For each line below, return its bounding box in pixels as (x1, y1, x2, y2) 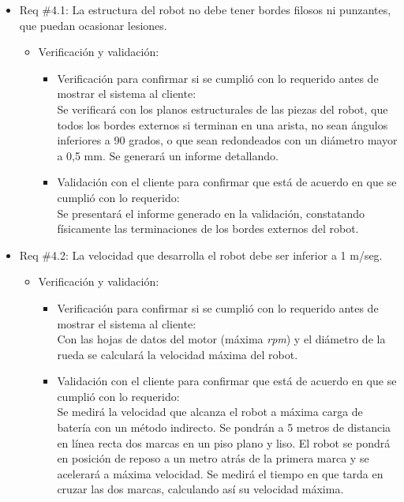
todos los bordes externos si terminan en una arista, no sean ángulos (57, 116, 388, 133)
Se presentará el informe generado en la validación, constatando (57, 204, 365, 221)
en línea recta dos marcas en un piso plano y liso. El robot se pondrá (57, 434, 391, 451)
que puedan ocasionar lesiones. (19, 17, 167, 33)
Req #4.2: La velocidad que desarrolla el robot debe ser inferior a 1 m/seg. (19, 246, 383, 263)
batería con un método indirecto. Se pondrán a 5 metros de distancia (57, 419, 391, 436)
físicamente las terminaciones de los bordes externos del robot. (57, 220, 359, 237)
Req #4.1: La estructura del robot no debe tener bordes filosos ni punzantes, (19, 2, 391, 17)
